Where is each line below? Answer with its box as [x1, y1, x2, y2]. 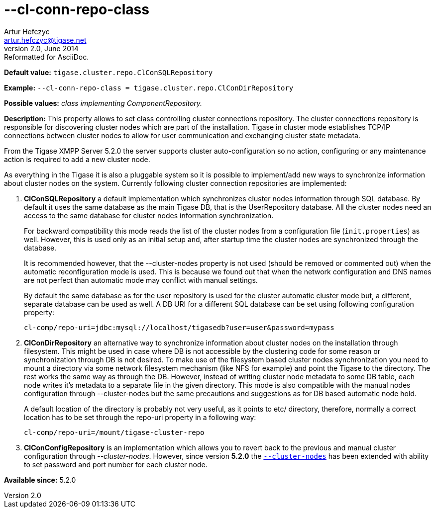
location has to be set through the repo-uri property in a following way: [24, 413, 256, 422]
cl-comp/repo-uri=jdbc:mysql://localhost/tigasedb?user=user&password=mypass [24, 323, 334, 332]
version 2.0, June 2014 [4, 44, 79, 53]
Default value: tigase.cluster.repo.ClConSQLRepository [4, 68, 213, 77]
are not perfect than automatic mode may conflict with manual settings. [24, 275, 258, 284]
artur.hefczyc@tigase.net [4, 35, 87, 44]
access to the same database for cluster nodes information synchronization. [24, 211, 274, 220]
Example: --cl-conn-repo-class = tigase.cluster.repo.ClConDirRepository [4, 83, 294, 92]
